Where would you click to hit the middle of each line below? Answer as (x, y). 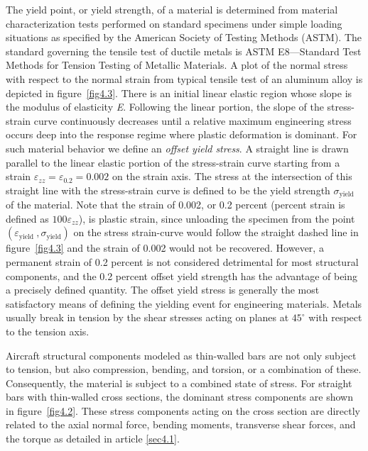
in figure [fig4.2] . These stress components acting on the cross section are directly (183, 410)
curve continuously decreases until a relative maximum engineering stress (193, 120)
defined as (27, 218)
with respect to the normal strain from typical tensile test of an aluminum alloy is (184, 78)
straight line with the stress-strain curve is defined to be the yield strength (168, 190)
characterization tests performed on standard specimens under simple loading (174, 23)
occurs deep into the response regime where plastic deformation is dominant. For (182, 134)
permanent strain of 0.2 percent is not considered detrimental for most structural (182, 261)
